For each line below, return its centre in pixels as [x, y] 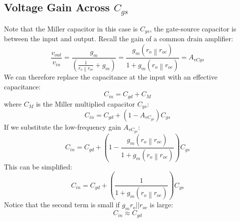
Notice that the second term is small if [62, 205]
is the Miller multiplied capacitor [86, 103]
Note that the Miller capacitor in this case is [71, 28]
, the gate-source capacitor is [193, 28]
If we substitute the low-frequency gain [63, 127]
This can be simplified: [38, 166]
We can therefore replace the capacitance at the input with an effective [111, 76]
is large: [161, 205]
